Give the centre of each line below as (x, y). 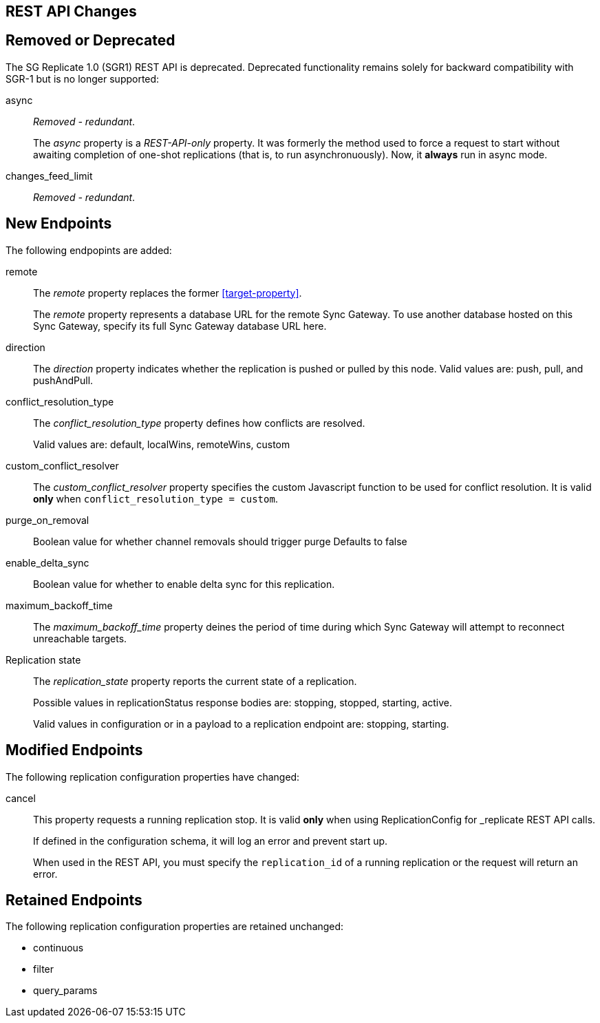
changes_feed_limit (49, 176)
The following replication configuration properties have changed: (153, 777)
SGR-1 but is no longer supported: (83, 78)
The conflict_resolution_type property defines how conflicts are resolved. (199, 423)
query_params (65, 991)
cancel (21, 798)
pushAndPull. (63, 380)
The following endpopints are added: (89, 250)
